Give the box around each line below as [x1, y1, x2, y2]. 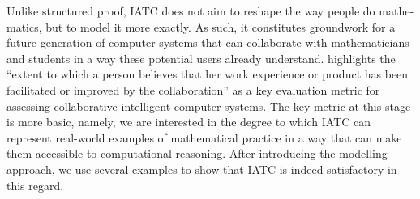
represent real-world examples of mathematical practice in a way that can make [6, 129, 402, 146]
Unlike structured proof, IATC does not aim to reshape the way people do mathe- [6, 2, 414, 19]
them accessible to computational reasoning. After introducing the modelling [6, 145, 388, 162]
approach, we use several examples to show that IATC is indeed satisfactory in [6, 160, 397, 177]
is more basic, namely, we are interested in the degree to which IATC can [6, 113, 371, 130]
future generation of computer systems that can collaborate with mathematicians [6, 34, 409, 51]
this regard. [6, 176, 64, 193]
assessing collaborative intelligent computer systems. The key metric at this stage [6, 97, 411, 114]
